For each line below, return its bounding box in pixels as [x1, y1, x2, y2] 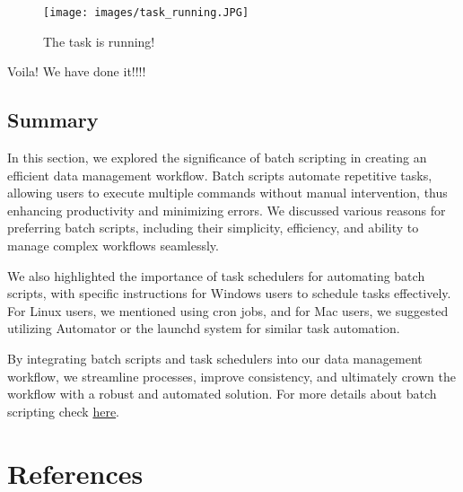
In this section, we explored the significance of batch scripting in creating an [7, 148, 427, 167]
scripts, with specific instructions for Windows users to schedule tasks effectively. [7, 284, 451, 303]
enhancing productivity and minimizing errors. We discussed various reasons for [7, 200, 446, 219]
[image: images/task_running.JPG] [43, 6, 249, 19]
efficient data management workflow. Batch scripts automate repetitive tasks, [7, 165, 432, 184]
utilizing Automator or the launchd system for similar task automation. [7, 319, 400, 338]
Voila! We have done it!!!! [7, 62, 146, 81]
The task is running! [43, 31, 155, 50]
